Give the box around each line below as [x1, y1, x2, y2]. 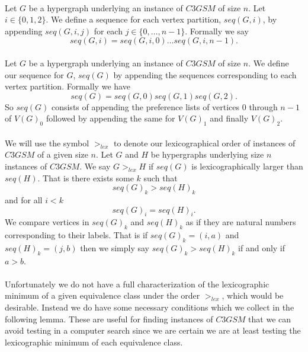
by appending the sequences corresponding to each [113, 68, 297, 81]
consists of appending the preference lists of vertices [51, 100, 240, 113]
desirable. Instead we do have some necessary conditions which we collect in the [5, 301, 294, 313]
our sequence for [5, 68, 64, 81]
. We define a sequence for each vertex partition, [46, 13, 222, 25]
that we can [248, 312, 291, 325]
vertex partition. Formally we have [5, 80, 130, 92]
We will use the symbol [5, 136, 89, 149]
